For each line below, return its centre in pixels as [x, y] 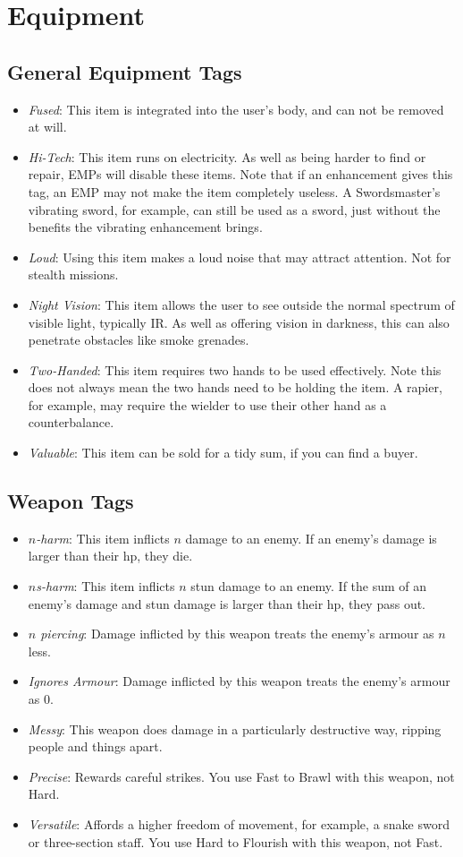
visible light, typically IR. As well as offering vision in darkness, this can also [239, 322]
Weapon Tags [71, 501]
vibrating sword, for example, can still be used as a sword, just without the [234, 209]
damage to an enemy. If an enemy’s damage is [311, 538]
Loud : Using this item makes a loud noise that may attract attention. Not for [240, 257]
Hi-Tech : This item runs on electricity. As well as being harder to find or [227, 156]
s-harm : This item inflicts [105, 586]
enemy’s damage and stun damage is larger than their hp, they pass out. [227, 603]
